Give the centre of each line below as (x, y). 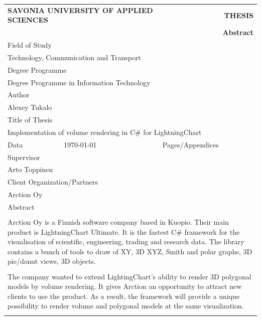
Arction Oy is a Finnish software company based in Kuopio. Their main (118, 222)
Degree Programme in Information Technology (79, 82)
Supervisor (24, 157)
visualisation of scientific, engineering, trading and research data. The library (126, 242)
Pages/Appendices (190, 144)
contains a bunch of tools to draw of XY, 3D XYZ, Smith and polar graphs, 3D (130, 251)
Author (19, 95)
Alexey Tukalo (30, 107)
